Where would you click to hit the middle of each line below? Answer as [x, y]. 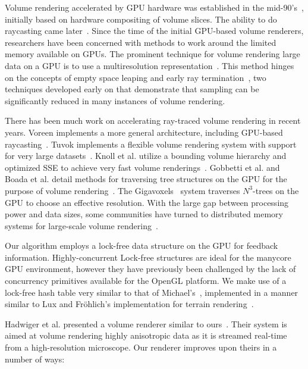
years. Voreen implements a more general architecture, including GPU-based [144, 132]
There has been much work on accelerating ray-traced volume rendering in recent [153, 121]
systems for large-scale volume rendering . [81, 225]
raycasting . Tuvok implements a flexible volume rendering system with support [151, 144]
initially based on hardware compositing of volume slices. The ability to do [141, 19]
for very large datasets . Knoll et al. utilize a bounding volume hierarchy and [146, 156]
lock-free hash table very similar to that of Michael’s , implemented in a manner [152, 292]
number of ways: [35, 359]
